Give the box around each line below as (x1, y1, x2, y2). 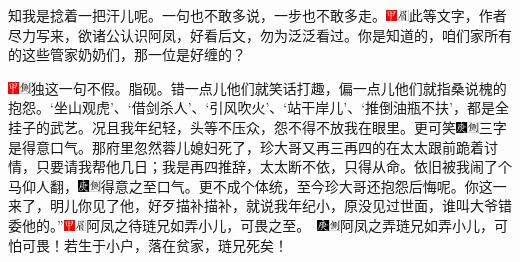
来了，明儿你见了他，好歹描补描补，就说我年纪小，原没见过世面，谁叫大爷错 (8, 195, 512, 216)
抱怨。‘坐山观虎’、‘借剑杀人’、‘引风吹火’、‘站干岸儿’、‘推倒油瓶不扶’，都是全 (8, 97, 509, 118)
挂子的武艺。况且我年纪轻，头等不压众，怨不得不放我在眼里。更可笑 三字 (8, 116, 507, 137)
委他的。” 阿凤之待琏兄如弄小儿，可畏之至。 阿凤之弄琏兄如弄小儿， (8, 214, 494, 235)
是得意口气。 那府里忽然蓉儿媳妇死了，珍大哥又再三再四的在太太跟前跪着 (8, 136, 484, 157)
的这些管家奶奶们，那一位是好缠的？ (8, 44, 246, 65)
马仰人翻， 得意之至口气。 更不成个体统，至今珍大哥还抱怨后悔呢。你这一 (8, 175, 507, 196)
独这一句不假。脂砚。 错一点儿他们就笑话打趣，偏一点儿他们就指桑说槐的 (30, 77, 507, 98)
